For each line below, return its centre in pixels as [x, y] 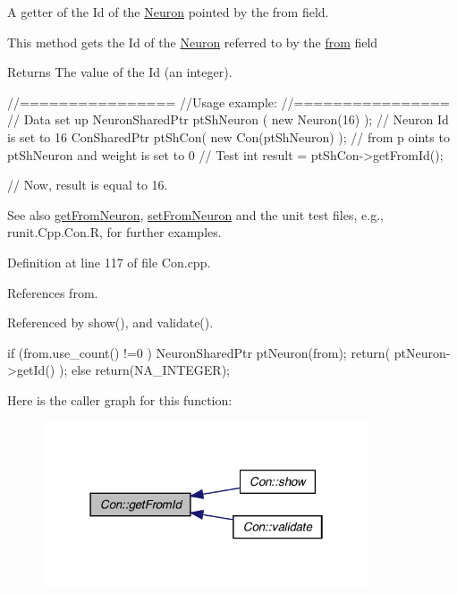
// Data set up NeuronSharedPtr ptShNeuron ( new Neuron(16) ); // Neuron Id [228, 119]
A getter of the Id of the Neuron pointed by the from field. [168, 12]
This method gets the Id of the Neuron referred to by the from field [193, 42]
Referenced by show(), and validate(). [110, 322]
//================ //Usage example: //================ [228, 102]
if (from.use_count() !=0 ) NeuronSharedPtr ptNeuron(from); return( [199, 352]
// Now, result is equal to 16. [88, 185]
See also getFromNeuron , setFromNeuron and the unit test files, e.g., [195, 214]
